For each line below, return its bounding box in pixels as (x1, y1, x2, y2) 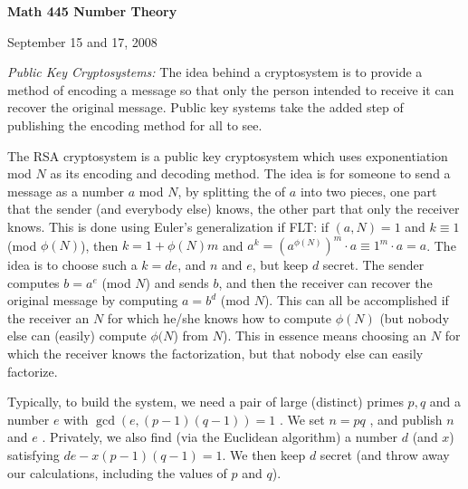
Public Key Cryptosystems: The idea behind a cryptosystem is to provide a (7, 62, 423, 81)
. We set (279, 409, 325, 428)
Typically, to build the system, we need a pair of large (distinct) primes (7, 392, 404, 411)
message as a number (7, 181, 124, 200)
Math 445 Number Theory (7, 2, 177, 20)
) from (173, 326, 209, 345)
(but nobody (379, 308, 450, 327)
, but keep (252, 255, 309, 274)
